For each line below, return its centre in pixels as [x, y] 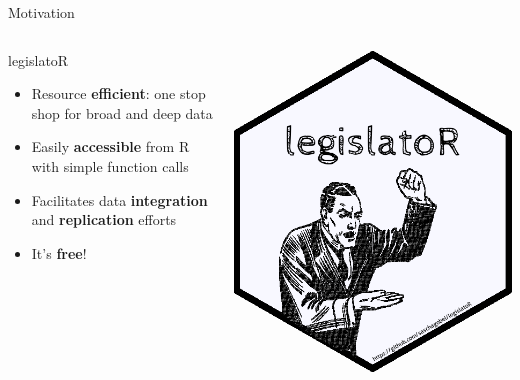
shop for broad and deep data [122, 112]
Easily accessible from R [110, 146]
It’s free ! [59, 252]
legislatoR [38, 59]
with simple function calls [110, 165]
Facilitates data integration [119, 199]
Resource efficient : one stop [118, 93]
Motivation [41, 12]
